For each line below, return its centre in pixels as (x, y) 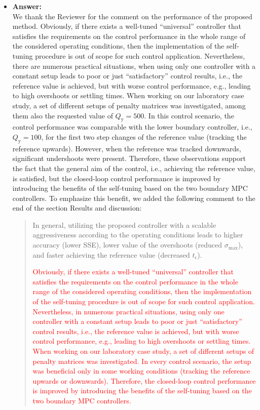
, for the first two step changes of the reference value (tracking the (144, 136)
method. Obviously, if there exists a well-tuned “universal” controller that (127, 26)
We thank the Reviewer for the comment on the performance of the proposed (132, 16)
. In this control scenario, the (189, 115)
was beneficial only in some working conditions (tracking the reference (141, 371)
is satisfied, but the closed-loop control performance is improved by (117, 178)
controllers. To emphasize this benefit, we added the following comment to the (134, 198)
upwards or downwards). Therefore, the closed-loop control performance (144, 380)
